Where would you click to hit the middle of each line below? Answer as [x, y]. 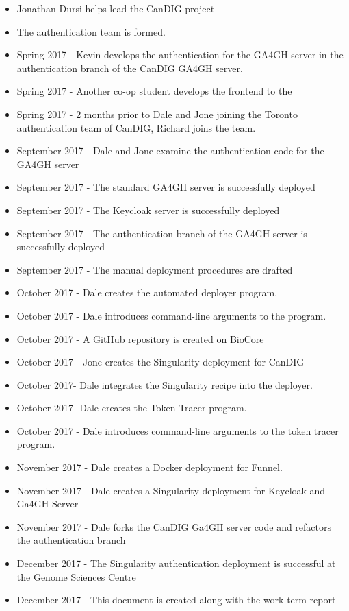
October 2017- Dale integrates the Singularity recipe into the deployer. [165, 384]
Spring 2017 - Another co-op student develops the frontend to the [154, 91]
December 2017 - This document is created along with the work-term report [176, 600]
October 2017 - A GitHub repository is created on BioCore [140, 338]
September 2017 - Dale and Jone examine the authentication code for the [170, 151]
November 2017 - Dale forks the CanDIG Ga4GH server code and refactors [174, 526]
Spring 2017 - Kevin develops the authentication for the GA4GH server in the [180, 55]
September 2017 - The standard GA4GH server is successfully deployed [166, 187]
